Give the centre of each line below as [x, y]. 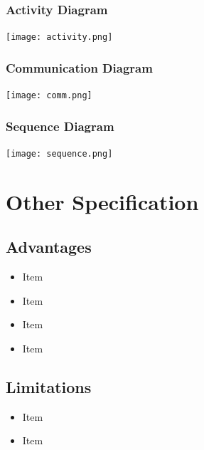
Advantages [49, 247]
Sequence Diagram [60, 126]
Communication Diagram [79, 67]
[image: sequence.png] [59, 153]
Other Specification [102, 201]
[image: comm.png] [49, 96]
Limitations [49, 386]
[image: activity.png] [59, 37]
